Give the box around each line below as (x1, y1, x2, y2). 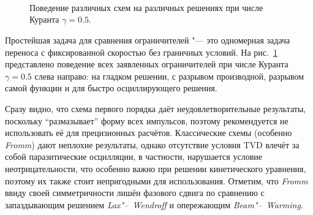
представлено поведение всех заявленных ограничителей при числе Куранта (5, 58, 288, 70)
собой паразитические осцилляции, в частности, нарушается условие (5, 150, 262, 163)
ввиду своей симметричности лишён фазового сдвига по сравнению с (5, 186, 265, 199)
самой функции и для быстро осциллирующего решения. (5, 81, 217, 94)
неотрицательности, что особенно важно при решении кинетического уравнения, (5, 162, 306, 175)
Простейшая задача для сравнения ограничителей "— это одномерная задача (5, 33, 290, 46)
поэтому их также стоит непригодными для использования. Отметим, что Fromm (5, 174, 308, 187)
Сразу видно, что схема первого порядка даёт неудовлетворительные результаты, (5, 102, 306, 115)
